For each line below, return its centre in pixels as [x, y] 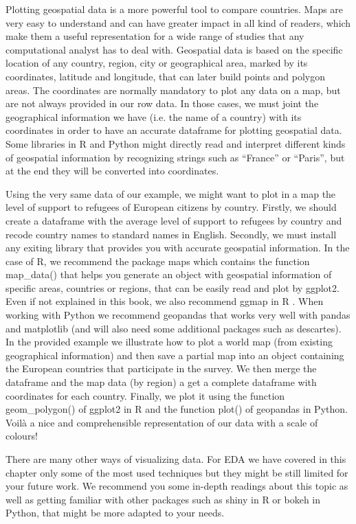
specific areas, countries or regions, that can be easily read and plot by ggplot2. [173, 287]
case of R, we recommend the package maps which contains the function [158, 261]
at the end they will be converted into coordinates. [112, 171]
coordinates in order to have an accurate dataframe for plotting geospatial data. [174, 130]
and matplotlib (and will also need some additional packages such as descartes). [174, 328]
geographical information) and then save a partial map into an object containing [175, 355]
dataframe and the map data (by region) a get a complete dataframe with [161, 382]
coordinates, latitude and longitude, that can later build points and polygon [166, 76]
